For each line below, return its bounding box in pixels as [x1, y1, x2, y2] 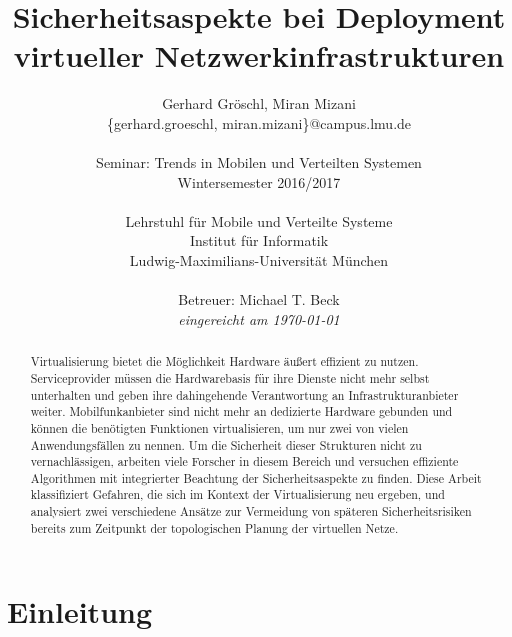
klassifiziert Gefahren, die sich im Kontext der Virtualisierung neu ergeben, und [30, 486, 445, 503]
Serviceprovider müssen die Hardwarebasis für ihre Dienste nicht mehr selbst [30, 369, 430, 386]
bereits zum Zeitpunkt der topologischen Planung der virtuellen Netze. [30, 519, 399, 536]
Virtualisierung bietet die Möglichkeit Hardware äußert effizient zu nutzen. [30, 353, 419, 370]
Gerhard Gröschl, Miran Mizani [162, 93, 356, 114]
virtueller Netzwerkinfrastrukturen [13, 35, 505, 76]
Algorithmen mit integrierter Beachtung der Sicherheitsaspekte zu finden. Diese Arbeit [30, 469, 482, 486]
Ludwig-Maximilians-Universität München [129, 250, 389, 271]
